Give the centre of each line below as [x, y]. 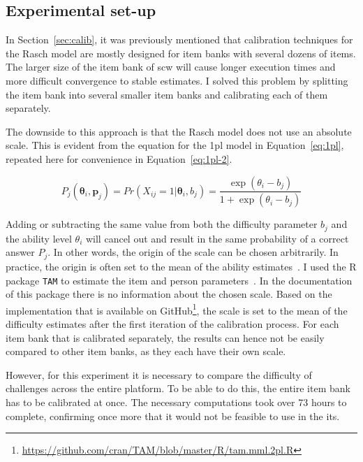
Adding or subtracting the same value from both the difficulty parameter [162, 224]
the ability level [39, 238]
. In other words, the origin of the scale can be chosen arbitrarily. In [193, 252]
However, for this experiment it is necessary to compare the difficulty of [159, 374]
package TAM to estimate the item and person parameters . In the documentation [179, 280]
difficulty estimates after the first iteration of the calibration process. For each [172, 324]
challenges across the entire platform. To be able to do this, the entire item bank [178, 388]
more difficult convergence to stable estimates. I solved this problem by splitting [177, 80]
